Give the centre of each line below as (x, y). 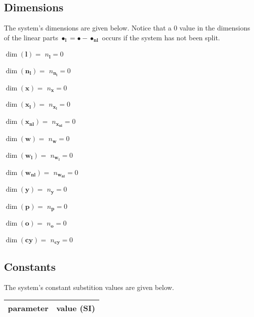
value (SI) (76, 308)
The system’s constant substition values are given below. (89, 287)
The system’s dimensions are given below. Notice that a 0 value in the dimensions (127, 28)
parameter (28, 308)
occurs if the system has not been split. (161, 37)
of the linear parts (31, 37)
